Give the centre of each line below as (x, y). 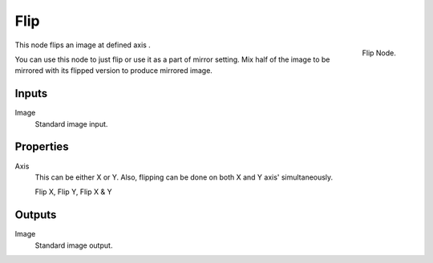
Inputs (31, 93)
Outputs (36, 215)
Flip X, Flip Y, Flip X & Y (73, 192)
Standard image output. (74, 245)
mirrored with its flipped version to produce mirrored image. (113, 71)
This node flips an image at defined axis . (83, 45)
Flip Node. (379, 53)
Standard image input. (71, 123)
